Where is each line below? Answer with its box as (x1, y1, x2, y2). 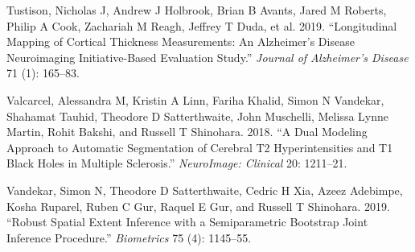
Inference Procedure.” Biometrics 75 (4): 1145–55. (6, 229, 252, 246)
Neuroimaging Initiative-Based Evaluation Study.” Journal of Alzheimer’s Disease (6, 48, 409, 65)
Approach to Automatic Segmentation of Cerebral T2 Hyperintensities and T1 (6, 138, 393, 155)
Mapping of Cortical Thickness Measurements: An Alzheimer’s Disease (6, 33, 355, 50)
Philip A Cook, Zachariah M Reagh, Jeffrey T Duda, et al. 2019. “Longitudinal (6, 17, 397, 34)
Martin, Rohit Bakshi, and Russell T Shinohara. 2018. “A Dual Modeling (6, 123, 368, 140)
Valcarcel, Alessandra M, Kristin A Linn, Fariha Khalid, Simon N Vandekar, (6, 91, 384, 108)
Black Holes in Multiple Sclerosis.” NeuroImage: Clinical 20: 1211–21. (6, 155, 347, 171)
